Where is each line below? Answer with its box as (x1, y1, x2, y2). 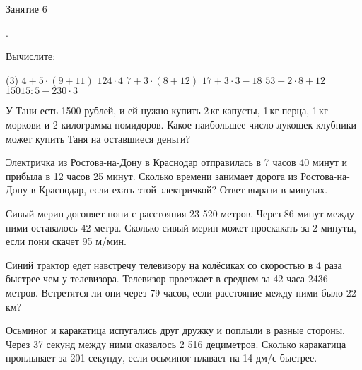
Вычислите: (6, 49, 56, 64)
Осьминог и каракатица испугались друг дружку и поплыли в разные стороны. (6, 323, 346, 338)
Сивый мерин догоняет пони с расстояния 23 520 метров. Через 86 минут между (6, 205, 354, 220)
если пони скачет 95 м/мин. (6, 234, 127, 249)
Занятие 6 (6, 1, 47, 16)
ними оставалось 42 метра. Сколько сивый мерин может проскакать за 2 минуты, (6, 220, 356, 234)
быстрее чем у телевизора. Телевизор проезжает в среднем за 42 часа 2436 (6, 271, 328, 286)
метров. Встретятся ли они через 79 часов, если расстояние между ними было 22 (6, 285, 356, 299)
